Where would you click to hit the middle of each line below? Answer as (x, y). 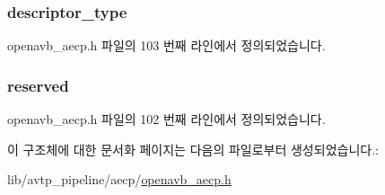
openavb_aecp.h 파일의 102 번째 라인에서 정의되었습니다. (166, 119)
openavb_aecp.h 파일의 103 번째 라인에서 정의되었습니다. (166, 45)
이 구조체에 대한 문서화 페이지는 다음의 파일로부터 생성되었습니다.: (193, 149)
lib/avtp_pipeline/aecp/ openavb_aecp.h (119, 179)
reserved (38, 85)
